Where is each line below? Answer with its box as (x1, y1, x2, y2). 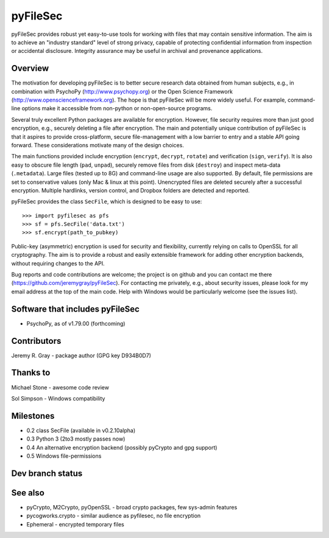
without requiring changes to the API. (11, 259, 105, 267)
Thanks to (11, 368, 51, 378)
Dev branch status (11, 468, 83, 478)
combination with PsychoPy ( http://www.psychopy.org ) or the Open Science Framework (11, 88, 233, 95)
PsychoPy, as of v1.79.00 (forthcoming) (26, 320, 126, 327)
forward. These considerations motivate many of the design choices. (11, 141, 184, 148)
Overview (11, 63, 49, 74)
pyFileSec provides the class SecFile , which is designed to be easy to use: (11, 198, 202, 205)
